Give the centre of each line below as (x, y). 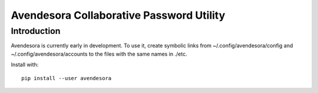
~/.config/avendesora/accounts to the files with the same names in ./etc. (99, 54)
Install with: (25, 65)
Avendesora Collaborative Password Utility (118, 15)
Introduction (36, 31)
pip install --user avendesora (67, 78)
